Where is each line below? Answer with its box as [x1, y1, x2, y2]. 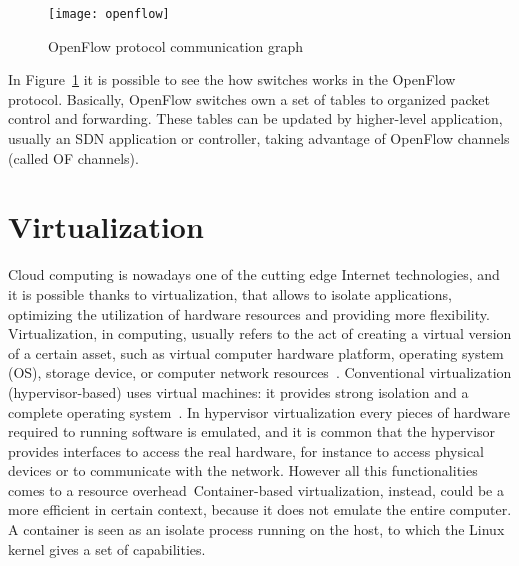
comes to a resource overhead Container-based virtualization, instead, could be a [8, 479, 504, 500]
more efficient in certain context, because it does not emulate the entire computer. [8, 499, 512, 520]
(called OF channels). [8, 147, 139, 168]
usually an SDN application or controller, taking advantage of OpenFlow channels [8, 128, 510, 149]
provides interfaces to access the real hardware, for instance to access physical [8, 440, 484, 461]
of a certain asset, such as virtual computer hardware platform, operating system [8, 342, 504, 363]
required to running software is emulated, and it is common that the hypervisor [8, 421, 496, 442]
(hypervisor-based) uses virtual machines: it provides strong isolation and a [8, 381, 469, 402]
